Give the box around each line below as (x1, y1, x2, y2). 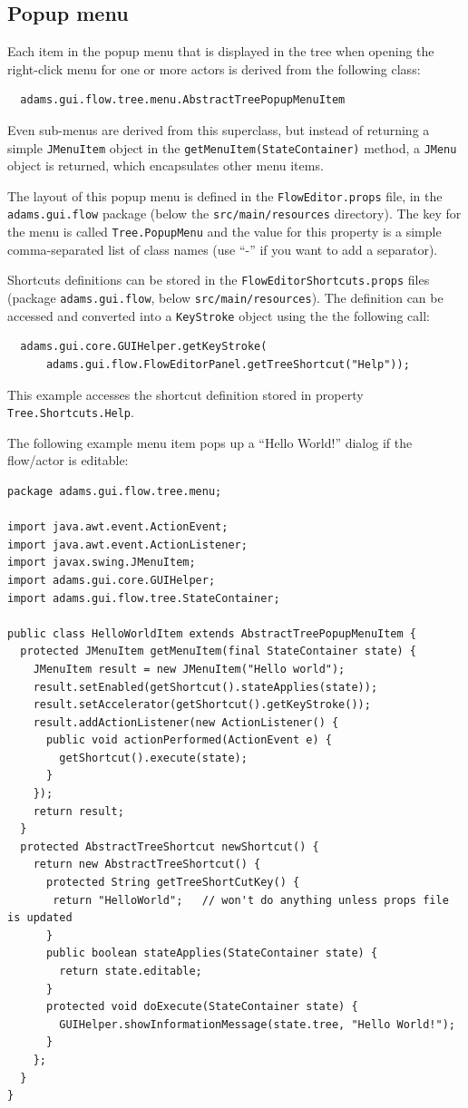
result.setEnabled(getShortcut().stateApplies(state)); (33, 680, 378, 694)
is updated (7, 911, 73, 925)
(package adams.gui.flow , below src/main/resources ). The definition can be (7, 288, 444, 307)
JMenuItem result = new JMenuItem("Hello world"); (33, 662, 346, 675)
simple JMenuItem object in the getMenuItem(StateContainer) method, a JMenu (7, 138, 457, 157)
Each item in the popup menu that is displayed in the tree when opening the (7, 42, 434, 61)
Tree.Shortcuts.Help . (7, 403, 134, 422)
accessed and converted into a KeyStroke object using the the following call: (7, 306, 431, 325)
